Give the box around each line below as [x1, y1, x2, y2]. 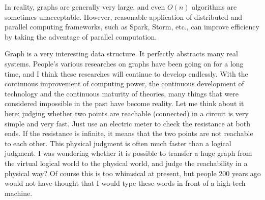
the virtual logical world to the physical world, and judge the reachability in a [5, 157, 248, 168]
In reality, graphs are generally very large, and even [5, 2, 165, 12]
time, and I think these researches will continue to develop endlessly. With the [5, 68, 248, 79]
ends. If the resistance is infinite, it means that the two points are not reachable [5, 128, 253, 139]
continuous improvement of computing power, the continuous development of [5, 78, 244, 89]
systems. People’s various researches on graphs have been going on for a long [5, 58, 244, 69]
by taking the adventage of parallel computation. [5, 31, 157, 42]
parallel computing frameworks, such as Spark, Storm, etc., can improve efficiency [5, 21, 259, 32]
